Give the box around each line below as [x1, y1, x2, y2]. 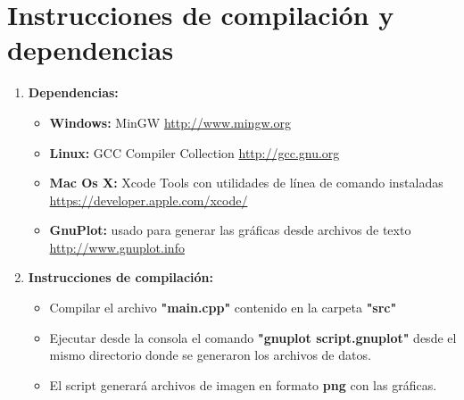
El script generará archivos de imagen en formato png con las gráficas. [49, 375, 437, 394]
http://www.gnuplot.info [49, 237, 185, 256]
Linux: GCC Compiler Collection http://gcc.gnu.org [49, 143, 340, 162]
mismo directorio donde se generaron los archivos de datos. [49, 346, 371, 364]
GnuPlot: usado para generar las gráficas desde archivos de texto [49, 221, 411, 239]
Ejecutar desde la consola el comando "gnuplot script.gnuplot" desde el [49, 328, 457, 346]
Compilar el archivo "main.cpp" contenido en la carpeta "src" [49, 298, 397, 317]
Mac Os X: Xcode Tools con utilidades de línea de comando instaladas [49, 173, 443, 192]
